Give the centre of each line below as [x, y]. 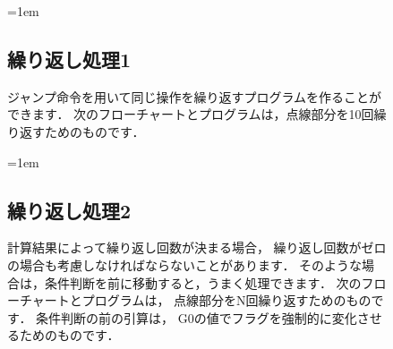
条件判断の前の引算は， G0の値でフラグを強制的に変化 [196, 317]
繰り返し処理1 [69, 59]
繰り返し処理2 [69, 210]
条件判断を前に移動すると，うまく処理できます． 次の [203, 282]
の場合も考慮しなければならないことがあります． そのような [185, 264]
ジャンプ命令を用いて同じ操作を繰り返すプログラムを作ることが [195, 96]
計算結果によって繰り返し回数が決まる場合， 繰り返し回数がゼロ [197, 247]
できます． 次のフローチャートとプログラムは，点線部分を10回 [191, 114]
